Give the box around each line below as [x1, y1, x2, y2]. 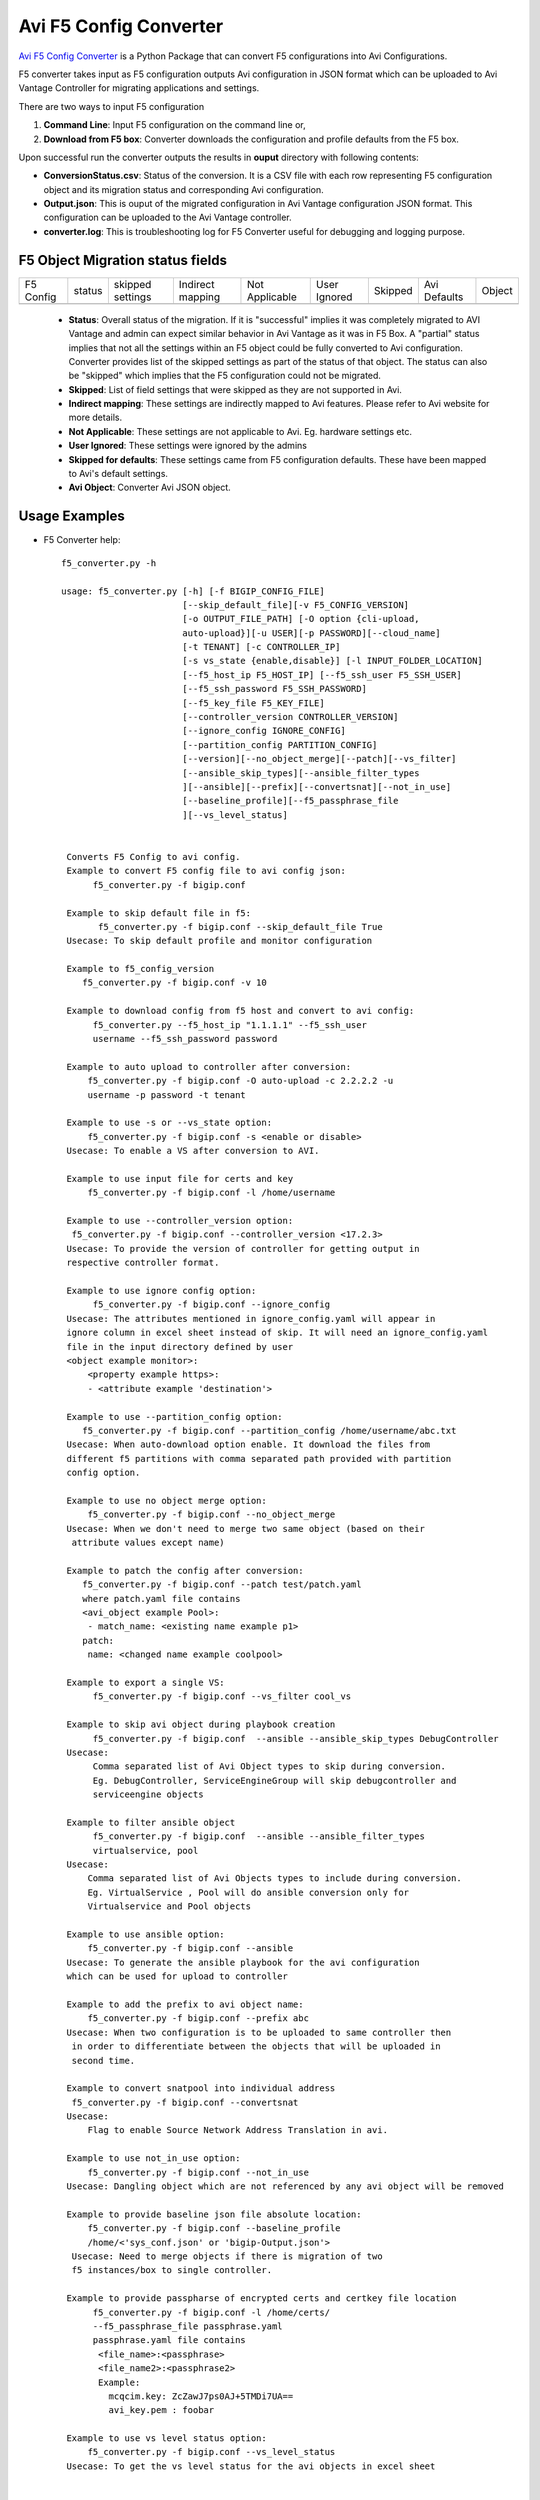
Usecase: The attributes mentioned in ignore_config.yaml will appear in [66, 1313, 436, 1324]
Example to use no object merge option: [66, 1495, 267, 1506]
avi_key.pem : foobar [108, 2405, 215, 2416]
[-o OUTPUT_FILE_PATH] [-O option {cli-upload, [181, 613, 420, 625]
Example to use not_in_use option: [66, 2153, 241, 2164]
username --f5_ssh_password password [92, 1033, 278, 1045]
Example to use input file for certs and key [66, 1173, 294, 1184]
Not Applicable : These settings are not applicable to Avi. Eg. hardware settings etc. [68, 425, 412, 437]
